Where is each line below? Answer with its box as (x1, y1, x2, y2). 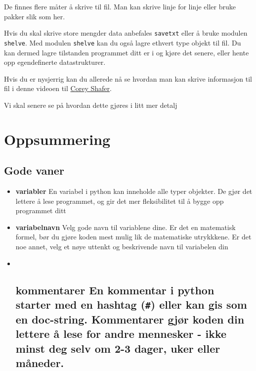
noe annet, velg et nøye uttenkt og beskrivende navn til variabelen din (15, 241, 228, 252)
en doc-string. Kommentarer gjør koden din (15, 311, 245, 326)
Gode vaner (4, 163, 64, 178)
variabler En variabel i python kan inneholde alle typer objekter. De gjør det (15, 186, 253, 196)
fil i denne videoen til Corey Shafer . (4, 83, 112, 93)
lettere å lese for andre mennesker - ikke (15, 326, 227, 341)
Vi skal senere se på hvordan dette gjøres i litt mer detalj (4, 99, 177, 110)
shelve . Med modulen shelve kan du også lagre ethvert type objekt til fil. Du (4, 37, 241, 47)
